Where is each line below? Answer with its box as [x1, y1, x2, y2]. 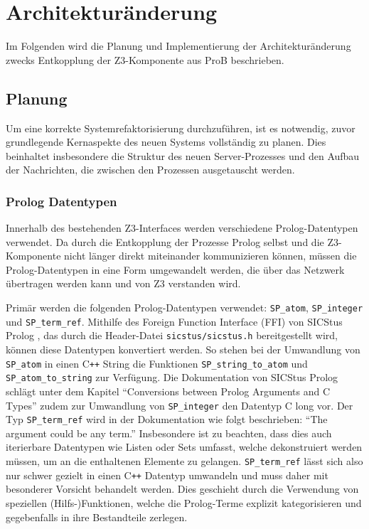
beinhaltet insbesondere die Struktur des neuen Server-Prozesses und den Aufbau [6, 148, 360, 163]
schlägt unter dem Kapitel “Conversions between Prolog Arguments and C [6, 383, 331, 398]
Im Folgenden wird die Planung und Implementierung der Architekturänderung [6, 38, 351, 53]
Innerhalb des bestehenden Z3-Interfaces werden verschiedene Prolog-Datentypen [6, 220, 358, 235]
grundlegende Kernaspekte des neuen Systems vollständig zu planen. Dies [6, 134, 326, 149]
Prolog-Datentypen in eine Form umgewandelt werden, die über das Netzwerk [6, 262, 345, 277]
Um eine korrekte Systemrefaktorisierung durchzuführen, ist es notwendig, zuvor [6, 120, 355, 135]
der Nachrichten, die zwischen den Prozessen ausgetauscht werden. [6, 162, 295, 177]
